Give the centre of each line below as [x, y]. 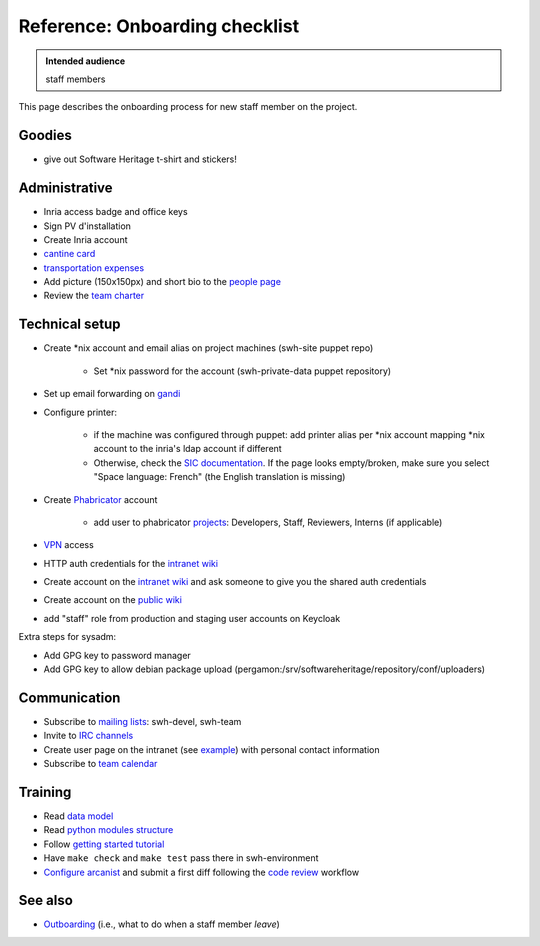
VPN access [68, 545]
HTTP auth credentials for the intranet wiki [131, 563]
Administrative [66, 188]
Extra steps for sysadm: [67, 637]
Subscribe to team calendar [100, 764]
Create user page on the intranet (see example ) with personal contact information [211, 749]
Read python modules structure [108, 830]
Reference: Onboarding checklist [159, 26]
